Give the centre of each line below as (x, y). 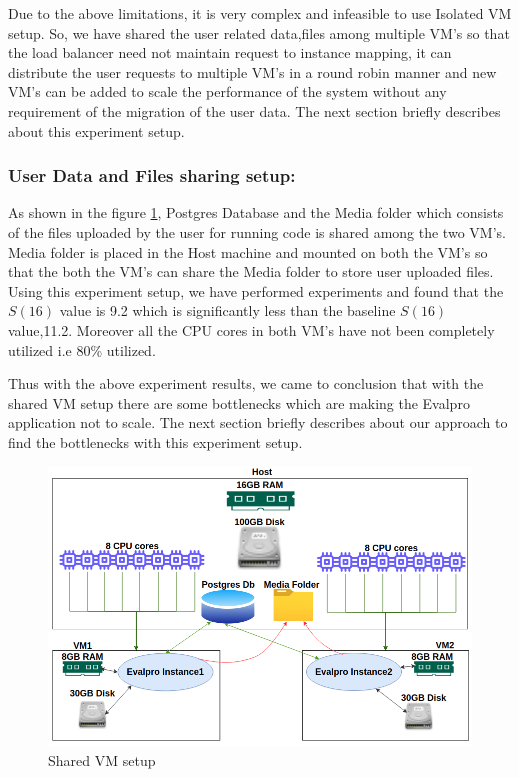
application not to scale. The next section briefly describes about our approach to (258, 422)
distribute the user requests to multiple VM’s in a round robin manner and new (252, 71)
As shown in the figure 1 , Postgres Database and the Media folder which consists (256, 212)
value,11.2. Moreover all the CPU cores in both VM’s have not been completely (251, 329)
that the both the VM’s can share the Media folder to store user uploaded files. (251, 271)
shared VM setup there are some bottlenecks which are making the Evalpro (239, 402)
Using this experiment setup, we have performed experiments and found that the (256, 290)
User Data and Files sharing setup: (152, 175)
